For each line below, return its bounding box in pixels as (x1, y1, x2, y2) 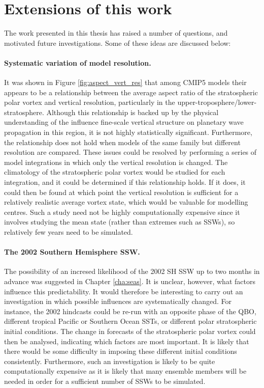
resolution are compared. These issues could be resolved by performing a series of (4, 147, 257, 157)
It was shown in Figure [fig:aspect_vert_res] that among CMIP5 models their (4, 77, 247, 88)
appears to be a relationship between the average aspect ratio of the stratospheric (4, 87, 258, 97)
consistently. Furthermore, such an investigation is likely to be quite (4, 355, 215, 366)
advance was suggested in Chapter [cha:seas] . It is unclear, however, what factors (4, 276, 255, 286)
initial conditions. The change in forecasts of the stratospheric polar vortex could (4, 325, 256, 336)
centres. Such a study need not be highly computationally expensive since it (4, 206, 240, 217)
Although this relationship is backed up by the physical (46, 106, 219, 117)
